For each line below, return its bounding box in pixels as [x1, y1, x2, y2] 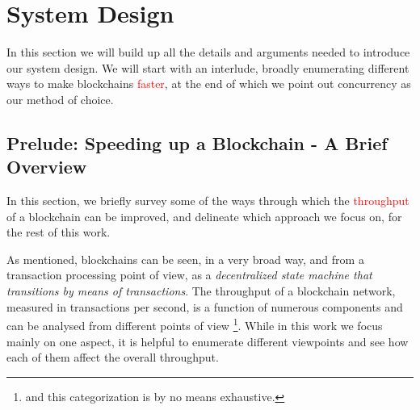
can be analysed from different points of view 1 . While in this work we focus [6, 315, 383, 333]
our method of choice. [6, 90, 114, 107]
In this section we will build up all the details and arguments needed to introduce [6, 44, 410, 61]
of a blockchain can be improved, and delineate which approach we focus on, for [6, 207, 402, 224]
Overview [6, 154, 87, 179]
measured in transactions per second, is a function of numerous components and [6, 298, 403, 315]
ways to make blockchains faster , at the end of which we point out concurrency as [6, 75, 411, 92]
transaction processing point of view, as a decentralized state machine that [6, 266, 372, 283]
